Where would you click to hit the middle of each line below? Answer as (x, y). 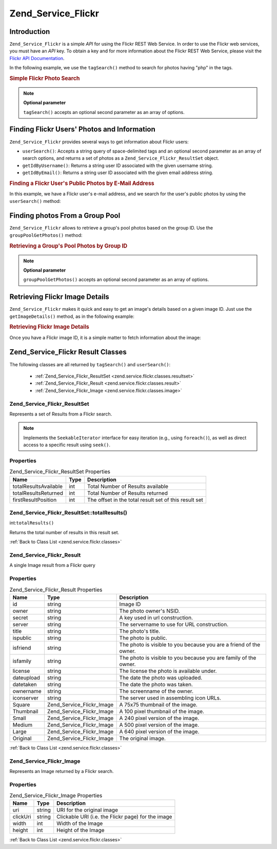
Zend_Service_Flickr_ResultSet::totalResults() (68, 513)
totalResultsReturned (38, 493)
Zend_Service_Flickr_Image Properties (56, 796)
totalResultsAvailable (38, 486)
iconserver (25, 697)
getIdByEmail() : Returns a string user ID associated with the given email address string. (118, 173)
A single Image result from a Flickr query (53, 565)
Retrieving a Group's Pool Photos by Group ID (68, 246)
